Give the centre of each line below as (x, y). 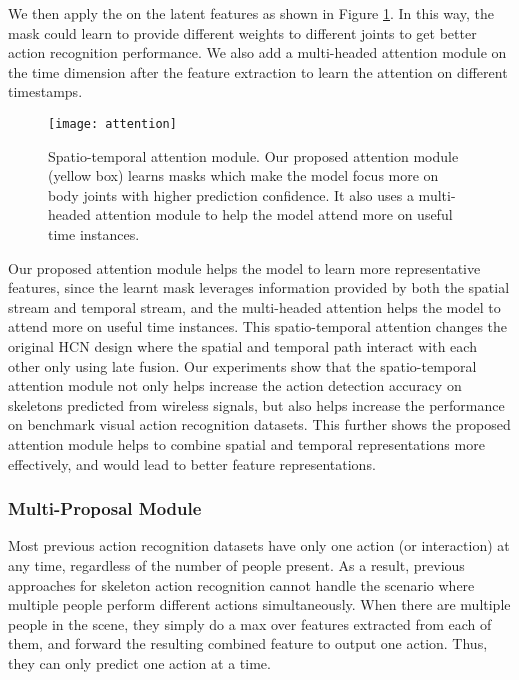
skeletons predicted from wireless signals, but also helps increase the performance (256, 404)
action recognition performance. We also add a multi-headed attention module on (257, 52)
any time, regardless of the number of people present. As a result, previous (236, 564)
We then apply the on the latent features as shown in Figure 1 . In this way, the (251, 13)
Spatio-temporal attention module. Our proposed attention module (253, 155)
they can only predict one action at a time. (139, 662)
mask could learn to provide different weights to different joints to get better (242, 32)
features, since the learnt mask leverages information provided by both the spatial (259, 287)
